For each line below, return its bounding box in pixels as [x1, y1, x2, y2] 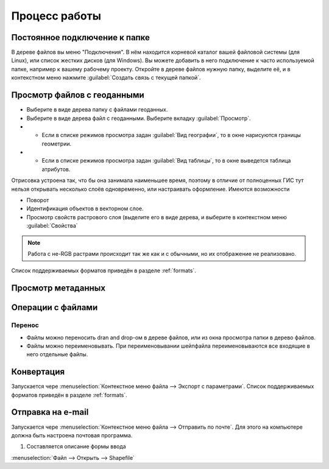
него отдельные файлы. [26, 351, 88, 358]
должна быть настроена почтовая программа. [11, 431, 133, 439]
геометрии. [41, 140, 72, 147]
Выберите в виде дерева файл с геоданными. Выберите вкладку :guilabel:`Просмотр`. [26, 115, 251, 122]
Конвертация [11, 367, 65, 377]
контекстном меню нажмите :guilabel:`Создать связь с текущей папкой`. [11, 74, 201, 82]
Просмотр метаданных [11, 283, 106, 294]
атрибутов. [41, 165, 71, 173]
